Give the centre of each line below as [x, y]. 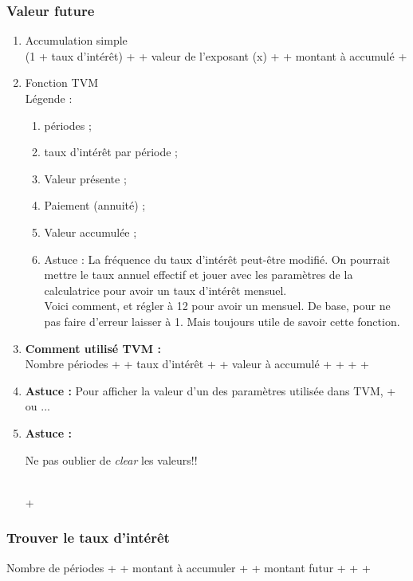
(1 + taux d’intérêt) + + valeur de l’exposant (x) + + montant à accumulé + [216, 55]
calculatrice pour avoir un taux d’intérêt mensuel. [165, 290]
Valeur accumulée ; [90, 232]
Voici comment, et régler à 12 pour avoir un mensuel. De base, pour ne [217, 306]
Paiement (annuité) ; [95, 205]
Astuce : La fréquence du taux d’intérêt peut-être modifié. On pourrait [217, 259]
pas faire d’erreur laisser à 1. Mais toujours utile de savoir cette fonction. [222, 321]
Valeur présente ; [85, 178]
